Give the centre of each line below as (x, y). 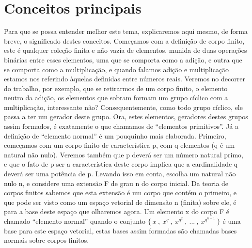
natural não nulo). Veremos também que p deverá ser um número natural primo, (124, 154)
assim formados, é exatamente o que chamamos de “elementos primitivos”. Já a (121, 126)
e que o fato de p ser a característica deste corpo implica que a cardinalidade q (121, 164)
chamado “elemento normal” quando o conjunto (75, 221)
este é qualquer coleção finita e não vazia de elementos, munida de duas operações (126, 50)
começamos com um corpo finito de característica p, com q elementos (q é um (119, 145)
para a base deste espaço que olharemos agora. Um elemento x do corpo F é (117, 211)
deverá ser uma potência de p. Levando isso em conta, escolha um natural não (120, 174)
